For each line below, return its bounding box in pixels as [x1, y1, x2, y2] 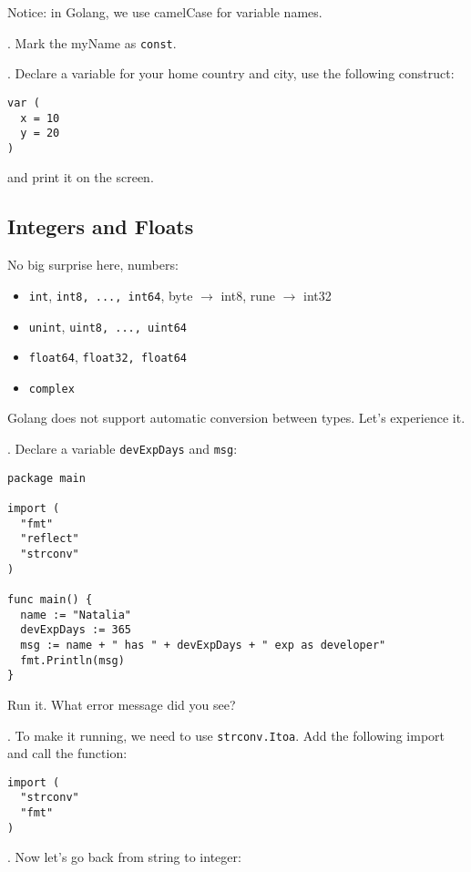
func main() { [7, 592, 93, 606]
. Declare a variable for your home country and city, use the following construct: [7, 64, 455, 83]
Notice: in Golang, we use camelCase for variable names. [7, 3, 323, 21]
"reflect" [20, 532, 79, 546]
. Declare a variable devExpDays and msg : [7, 439, 238, 458]
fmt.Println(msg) [20, 653, 125, 667]
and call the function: [7, 744, 128, 763]
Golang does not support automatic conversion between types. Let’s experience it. [7, 408, 466, 427]
